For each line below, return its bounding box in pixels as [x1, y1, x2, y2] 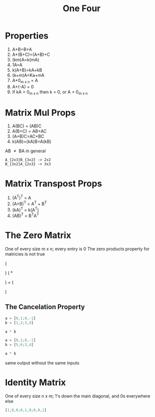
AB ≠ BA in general [5, 148, 46, 154]
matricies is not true [5, 251, 45, 257]
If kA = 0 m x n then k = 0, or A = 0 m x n [12, 89, 88, 96]
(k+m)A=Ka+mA [12, 72, 45, 78]
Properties [5, 30, 49, 41]
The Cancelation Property [5, 303, 85, 311]
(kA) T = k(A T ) [12, 206, 39, 213]
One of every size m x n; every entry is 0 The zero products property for [5, 246, 150, 252]
